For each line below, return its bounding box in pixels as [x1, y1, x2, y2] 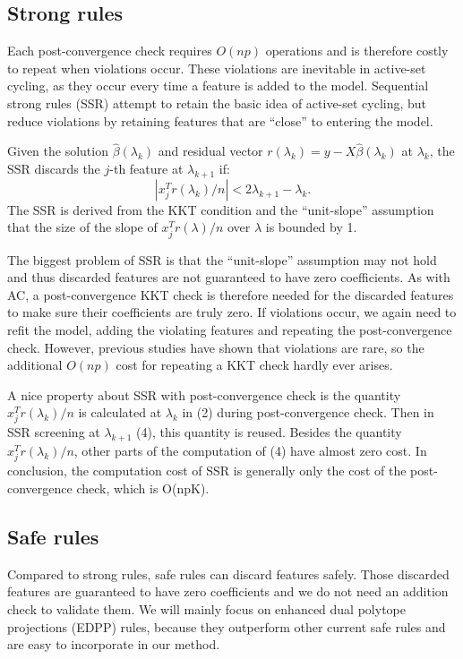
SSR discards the [7, 158, 100, 177]
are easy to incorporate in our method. [7, 635, 220, 654]
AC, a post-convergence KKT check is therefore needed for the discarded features [7, 285, 454, 304]
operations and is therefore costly [265, 41, 449, 60]
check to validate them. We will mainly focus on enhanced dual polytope [7, 599, 406, 618]
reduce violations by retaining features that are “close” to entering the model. [7, 111, 433, 130]
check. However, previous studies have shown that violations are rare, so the [7, 338, 424, 356]
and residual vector [158, 141, 263, 160]
